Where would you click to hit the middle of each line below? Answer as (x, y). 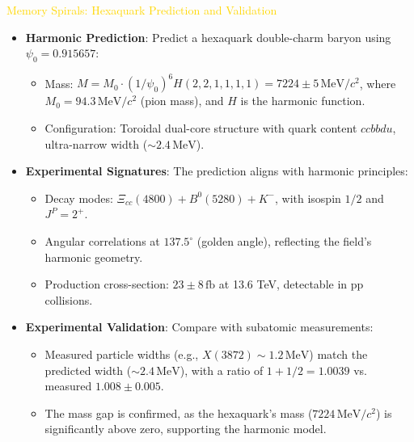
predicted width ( (88, 370)
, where (378, 83)
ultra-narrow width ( (96, 143)
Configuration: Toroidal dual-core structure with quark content (201, 128)
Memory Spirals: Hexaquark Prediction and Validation (142, 10)
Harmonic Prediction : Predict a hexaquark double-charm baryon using (208, 37)
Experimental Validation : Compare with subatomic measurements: (199, 327)
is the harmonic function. (303, 101)
